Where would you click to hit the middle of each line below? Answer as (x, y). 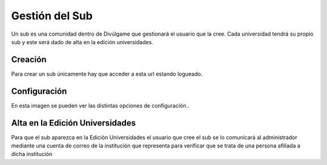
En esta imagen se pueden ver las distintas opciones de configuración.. (101, 105)
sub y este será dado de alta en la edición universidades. (82, 42)
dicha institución (32, 154)
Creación (29, 60)
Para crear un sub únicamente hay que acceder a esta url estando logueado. (107, 74)
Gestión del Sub (52, 16)
